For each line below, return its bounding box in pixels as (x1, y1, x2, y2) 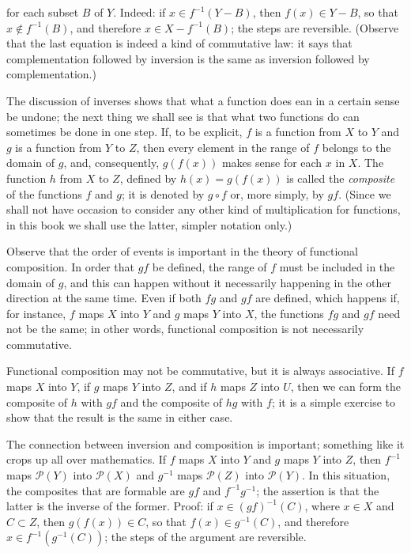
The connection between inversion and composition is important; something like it (6, 435, 405, 452)
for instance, (6, 305, 66, 321)
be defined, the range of (152, 258, 267, 275)
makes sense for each (221, 154, 322, 171)
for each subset (6, 4, 79, 20)
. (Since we (338, 185, 391, 202)
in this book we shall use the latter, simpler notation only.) (6, 216, 292, 233)
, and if (172, 378, 207, 395)
